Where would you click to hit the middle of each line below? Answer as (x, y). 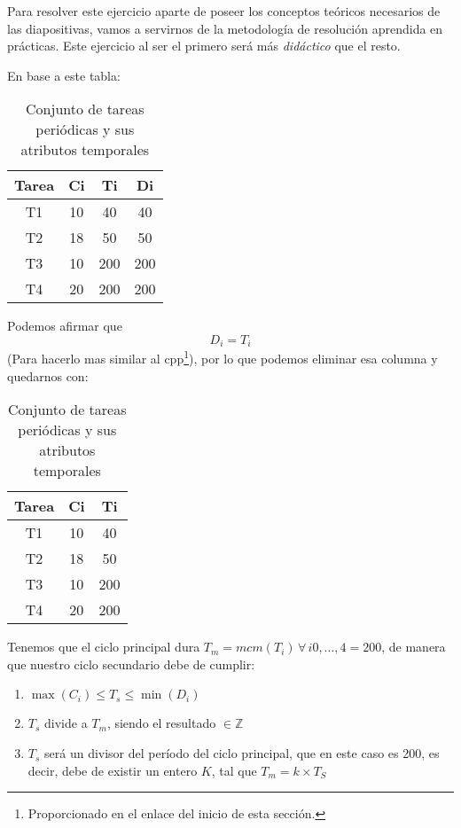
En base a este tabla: (64, 75)
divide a (66, 723)
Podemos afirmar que (65, 326)
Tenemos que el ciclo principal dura (104, 647)
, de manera (414, 647)
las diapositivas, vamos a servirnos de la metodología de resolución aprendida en (225, 28)
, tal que (234, 770)
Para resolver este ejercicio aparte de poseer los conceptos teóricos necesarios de (224, 11)
